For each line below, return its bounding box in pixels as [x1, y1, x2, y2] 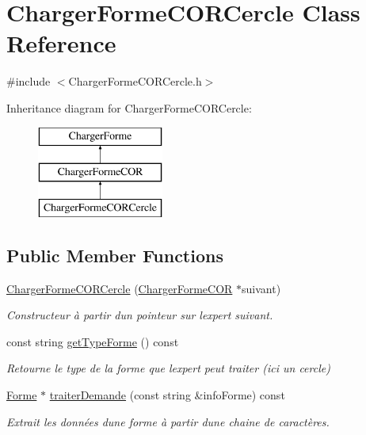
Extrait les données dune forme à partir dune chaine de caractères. [6, 413, 330, 429]
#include [6, 73, 51, 90]
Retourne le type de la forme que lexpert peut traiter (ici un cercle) [6, 360, 330, 376]
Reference [6, 27, 116, 59]
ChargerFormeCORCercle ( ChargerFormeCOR [6, 280, 233, 296]
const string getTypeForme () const [6, 333, 179, 349]
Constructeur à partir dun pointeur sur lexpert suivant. [6, 307, 273, 323]
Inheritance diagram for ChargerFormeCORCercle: [6, 99, 252, 116]
